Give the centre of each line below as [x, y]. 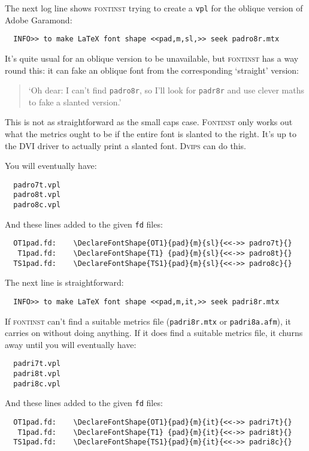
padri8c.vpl [37, 384]
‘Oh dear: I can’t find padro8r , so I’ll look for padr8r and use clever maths [166, 90]
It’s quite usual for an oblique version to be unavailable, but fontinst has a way [152, 58]
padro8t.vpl [37, 195]
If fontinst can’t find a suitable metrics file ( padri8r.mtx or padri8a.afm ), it [148, 321]
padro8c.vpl [37, 205]
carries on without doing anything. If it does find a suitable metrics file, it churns [154, 333]
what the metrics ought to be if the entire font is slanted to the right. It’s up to [151, 133]
